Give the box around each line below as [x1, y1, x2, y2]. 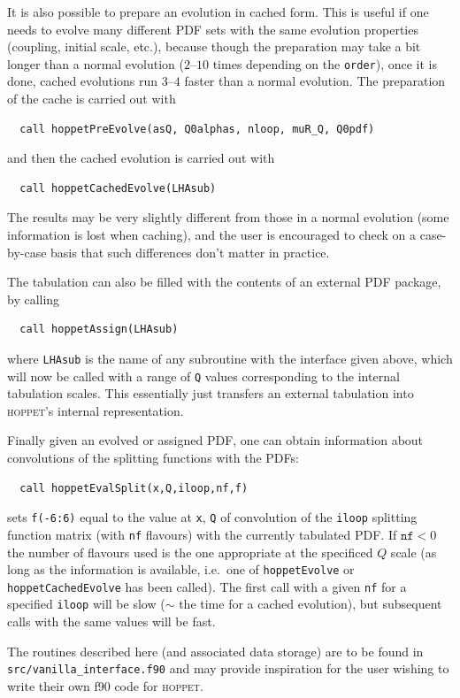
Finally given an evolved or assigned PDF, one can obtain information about [7, 431, 424, 449]
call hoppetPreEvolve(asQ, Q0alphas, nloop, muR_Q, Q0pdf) [19, 122, 375, 135]
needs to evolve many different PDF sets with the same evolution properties [7, 19, 418, 38]
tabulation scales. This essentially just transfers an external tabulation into [7, 384, 414, 403]
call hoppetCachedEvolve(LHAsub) [19, 181, 217, 195]
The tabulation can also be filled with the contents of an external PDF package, [7, 272, 441, 291]
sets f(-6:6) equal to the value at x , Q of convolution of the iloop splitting [7, 508, 418, 526]
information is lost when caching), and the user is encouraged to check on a [7, 226, 417, 243]
